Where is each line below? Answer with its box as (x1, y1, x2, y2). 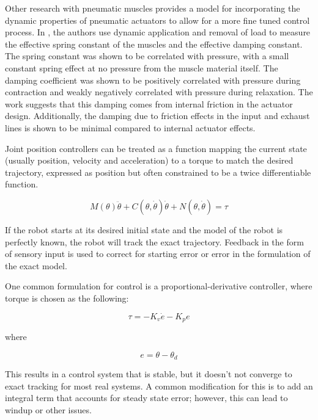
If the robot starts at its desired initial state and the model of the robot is (5, 223, 283, 236)
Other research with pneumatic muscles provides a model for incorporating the (5, 2, 300, 14)
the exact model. (5, 259, 67, 272)
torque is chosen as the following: (5, 291, 129, 304)
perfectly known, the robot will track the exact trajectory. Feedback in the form (5, 235, 304, 248)
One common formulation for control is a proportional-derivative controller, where (5, 280, 312, 292)
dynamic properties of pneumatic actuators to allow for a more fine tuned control (5, 13, 310, 26)
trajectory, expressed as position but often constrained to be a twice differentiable (5, 165, 311, 178)
